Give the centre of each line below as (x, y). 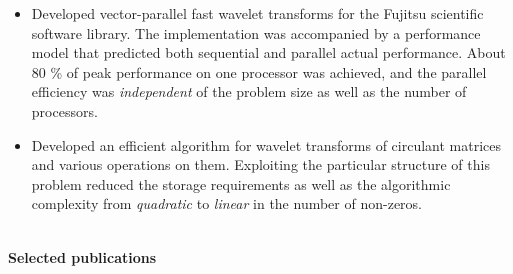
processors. (64, 110)
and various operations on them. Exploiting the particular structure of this (260, 164)
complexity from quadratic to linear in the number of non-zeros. (226, 203)
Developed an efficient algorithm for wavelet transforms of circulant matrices (266, 144)
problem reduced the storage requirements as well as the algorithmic (241, 183)
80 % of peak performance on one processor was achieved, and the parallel (259, 71)
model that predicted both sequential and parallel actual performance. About (268, 52)
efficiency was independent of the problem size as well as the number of (249, 91)
